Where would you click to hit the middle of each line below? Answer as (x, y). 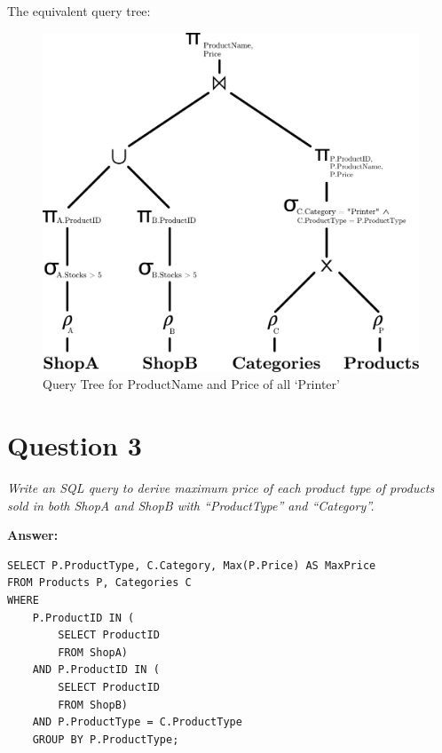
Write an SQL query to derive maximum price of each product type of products (221, 488)
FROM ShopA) (93, 652)
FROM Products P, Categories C (99, 583)
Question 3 (75, 445)
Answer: (33, 535)
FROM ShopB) (93, 705)
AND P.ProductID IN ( (96, 670)
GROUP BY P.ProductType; (106, 739)
